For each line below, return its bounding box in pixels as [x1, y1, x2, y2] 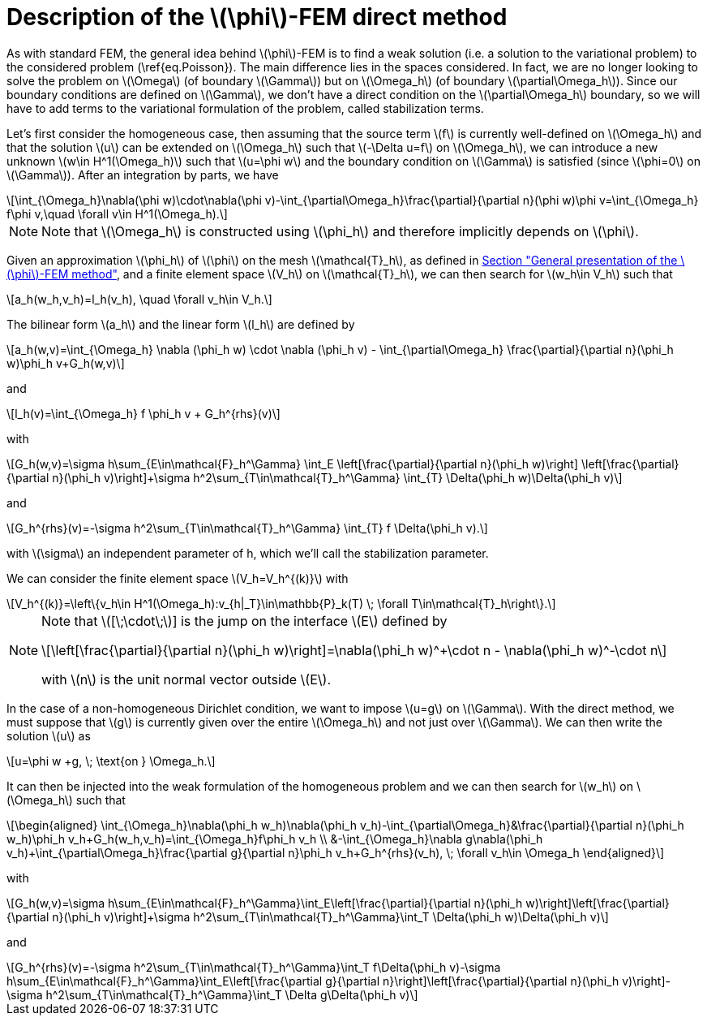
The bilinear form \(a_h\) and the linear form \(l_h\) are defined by [6, 317, 355, 331]
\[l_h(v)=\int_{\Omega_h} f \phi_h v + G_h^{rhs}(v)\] [6, 406, 281, 420]
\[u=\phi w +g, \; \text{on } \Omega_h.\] [6, 753, 216, 768]
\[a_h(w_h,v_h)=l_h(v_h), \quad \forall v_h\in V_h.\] [6, 291, 272, 306]
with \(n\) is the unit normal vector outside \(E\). [41, 671, 331, 688]
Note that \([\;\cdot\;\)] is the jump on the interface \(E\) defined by [41, 612, 448, 629]
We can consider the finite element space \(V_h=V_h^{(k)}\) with [6, 571, 349, 585]
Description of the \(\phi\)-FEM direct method [6, 3, 508, 31]
